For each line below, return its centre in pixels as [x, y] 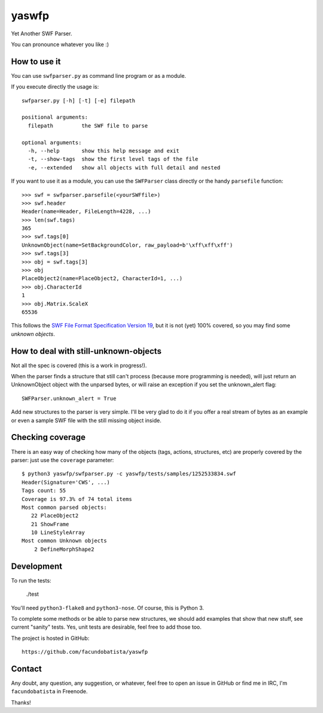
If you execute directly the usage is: [55, 87]
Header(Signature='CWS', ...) [66, 482]
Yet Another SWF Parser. [42, 34]
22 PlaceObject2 [55, 516]
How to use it [36, 61]
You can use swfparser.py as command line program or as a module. [99, 75]
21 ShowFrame [50, 524]
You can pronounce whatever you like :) [60, 44]
